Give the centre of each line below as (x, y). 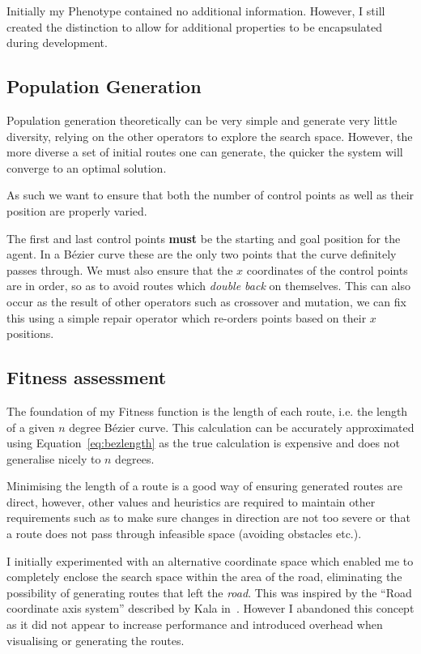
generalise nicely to (54, 458)
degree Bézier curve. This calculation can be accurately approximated (242, 427)
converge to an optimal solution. (87, 167)
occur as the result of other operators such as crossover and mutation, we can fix (206, 301)
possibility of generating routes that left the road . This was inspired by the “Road (209, 592)
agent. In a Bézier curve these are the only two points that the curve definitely (202, 254)
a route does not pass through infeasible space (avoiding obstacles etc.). (184, 534)
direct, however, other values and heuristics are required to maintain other (191, 501)
